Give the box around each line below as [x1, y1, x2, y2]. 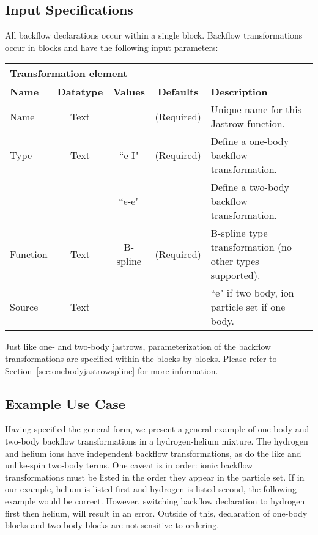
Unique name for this [210, 102, 301, 117]
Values [113, 84, 145, 99]
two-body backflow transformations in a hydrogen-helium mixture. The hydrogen [5, 434, 308, 447]
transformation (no [210, 240, 292, 254]
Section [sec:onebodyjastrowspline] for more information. [5, 364, 218, 377]
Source [10, 300, 39, 314]
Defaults [157, 84, 199, 99]
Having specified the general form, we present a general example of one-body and [5, 422, 309, 435]
